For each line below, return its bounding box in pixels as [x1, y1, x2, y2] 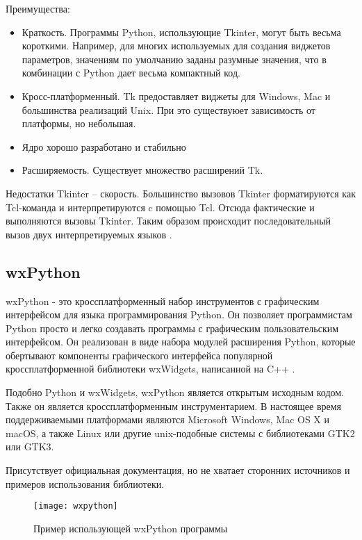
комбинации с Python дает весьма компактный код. [22, 65, 240, 80]
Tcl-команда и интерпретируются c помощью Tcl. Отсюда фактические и [6, 199, 315, 214]
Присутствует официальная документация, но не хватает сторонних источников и [6, 463, 350, 477]
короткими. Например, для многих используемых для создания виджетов [22, 38, 331, 53]
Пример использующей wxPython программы [33, 521, 228, 535]
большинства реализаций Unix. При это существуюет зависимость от [22, 102, 315, 117]
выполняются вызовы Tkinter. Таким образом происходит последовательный [6, 213, 331, 228]
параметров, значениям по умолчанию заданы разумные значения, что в [22, 51, 327, 66]
